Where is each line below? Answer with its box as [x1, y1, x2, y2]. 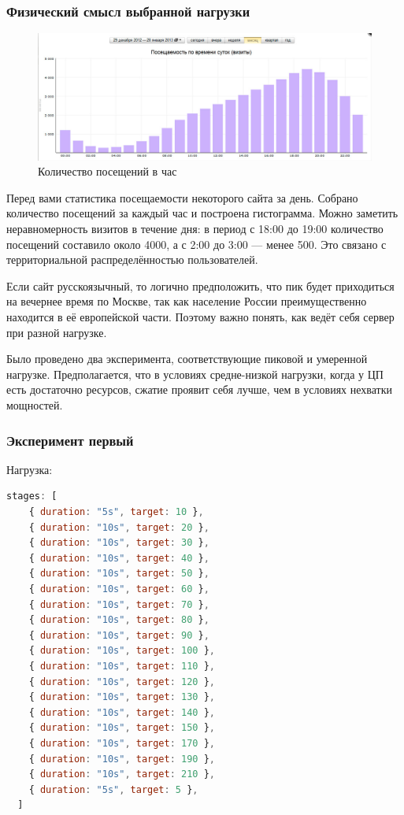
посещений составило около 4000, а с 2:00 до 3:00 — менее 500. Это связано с [6, 235, 387, 252]
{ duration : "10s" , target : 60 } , [28, 583, 209, 595]
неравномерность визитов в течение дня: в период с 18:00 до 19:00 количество [6, 220, 384, 237]
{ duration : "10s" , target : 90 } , [28, 629, 209, 641]
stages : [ [6, 491, 57, 502]
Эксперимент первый [6, 430, 134, 450]
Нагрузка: [6, 461, 53, 477]
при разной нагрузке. [6, 324, 107, 340]
